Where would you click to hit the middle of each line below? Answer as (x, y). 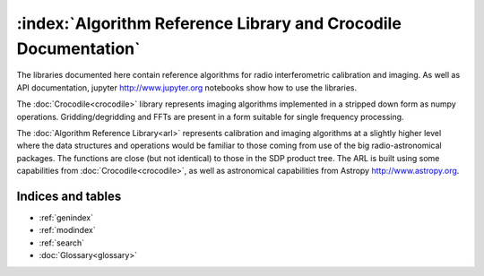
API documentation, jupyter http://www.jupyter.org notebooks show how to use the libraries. (187, 87)
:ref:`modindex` (67, 230)
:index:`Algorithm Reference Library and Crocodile (209, 23)
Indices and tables (69, 196)
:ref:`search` (62, 243)
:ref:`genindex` (66, 217)
